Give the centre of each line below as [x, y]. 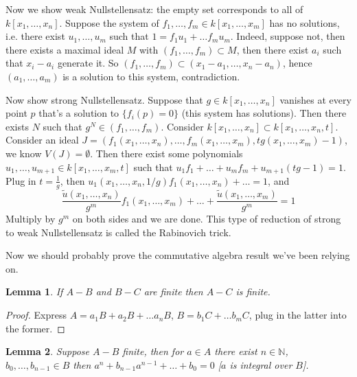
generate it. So [88, 63]
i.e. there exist [35, 36]
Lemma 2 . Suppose [48, 351]
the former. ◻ [35, 328]
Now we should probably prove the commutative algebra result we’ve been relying [178, 255]
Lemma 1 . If [34, 292]
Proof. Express [36, 315]
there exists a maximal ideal [65, 49]
